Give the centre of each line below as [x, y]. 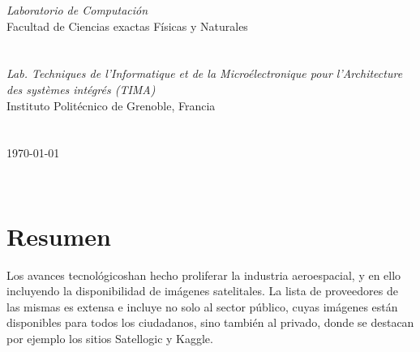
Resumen [59, 236]
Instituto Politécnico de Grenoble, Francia [111, 105]
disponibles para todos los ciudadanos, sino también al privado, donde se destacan [210, 322]
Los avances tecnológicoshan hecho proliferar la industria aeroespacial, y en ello [204, 275]
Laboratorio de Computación [77, 10]
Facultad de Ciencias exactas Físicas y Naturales [127, 26]
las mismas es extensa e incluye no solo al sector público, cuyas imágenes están [202, 306]
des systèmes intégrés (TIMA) [81, 89]
